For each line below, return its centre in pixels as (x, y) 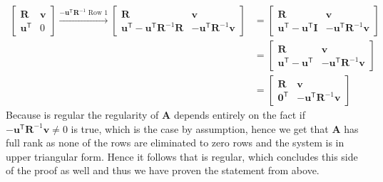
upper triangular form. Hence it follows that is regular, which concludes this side (182, 156)
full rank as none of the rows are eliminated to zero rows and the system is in (175, 143)
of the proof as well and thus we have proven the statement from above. (163, 170)
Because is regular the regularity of (82, 115)
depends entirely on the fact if (239, 115)
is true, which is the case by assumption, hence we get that (200, 128)
